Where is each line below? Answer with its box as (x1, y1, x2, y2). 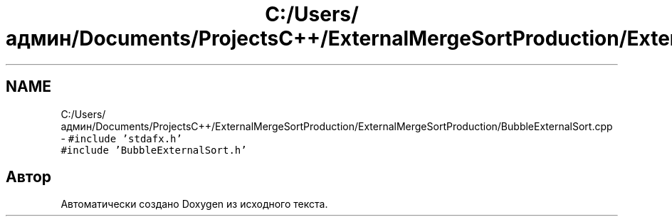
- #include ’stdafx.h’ (61, 132, 182, 144)
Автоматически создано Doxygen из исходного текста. (61, 198, 328, 211)
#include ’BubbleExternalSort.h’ (61, 144, 247, 156)
